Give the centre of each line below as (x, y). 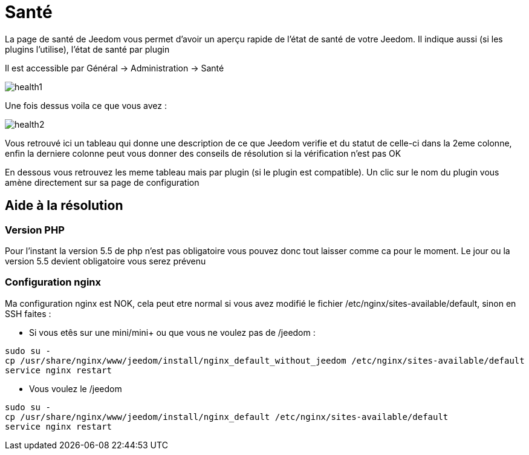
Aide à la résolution (64, 206)
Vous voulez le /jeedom (76, 388)
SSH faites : (28, 313)
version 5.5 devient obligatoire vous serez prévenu (105, 261)
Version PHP (35, 230)
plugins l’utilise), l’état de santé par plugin (87, 49)
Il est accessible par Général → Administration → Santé (115, 68)
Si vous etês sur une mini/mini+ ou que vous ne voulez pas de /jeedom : (172, 332)
